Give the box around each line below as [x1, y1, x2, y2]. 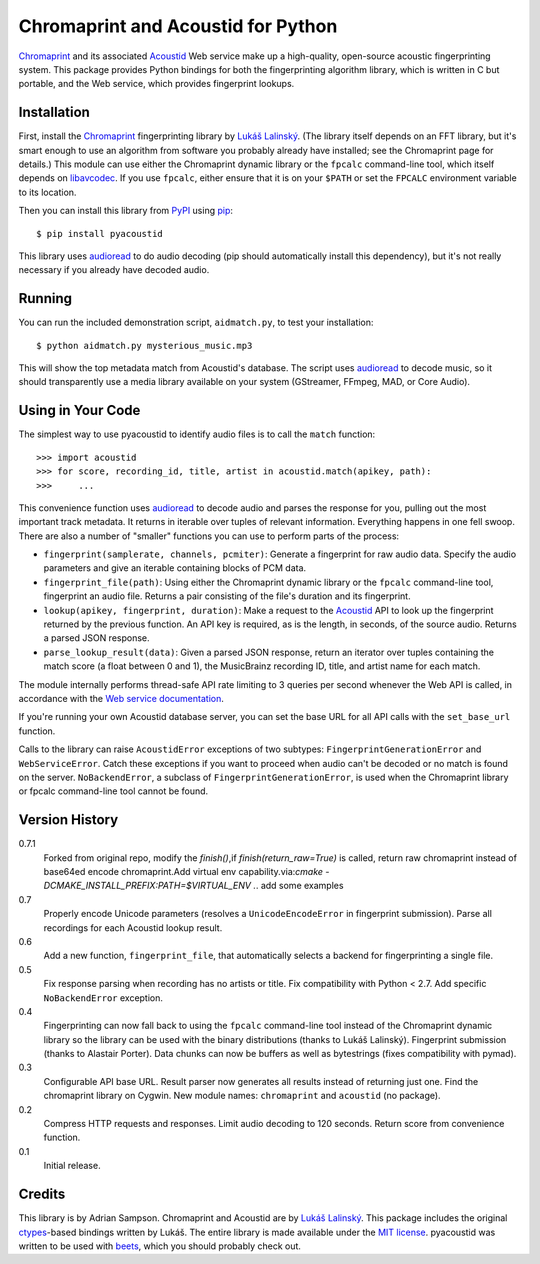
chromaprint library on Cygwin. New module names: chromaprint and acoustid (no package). [43, 1090, 441, 1102]
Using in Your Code [18, 402, 141, 419]
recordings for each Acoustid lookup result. [43, 921, 223, 934]
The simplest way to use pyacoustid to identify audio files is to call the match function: [18, 428, 376, 440]
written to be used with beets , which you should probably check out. [18, 1240, 302, 1252]
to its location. [18, 186, 77, 198]
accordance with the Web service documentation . [18, 692, 224, 704]
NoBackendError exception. [43, 991, 164, 1004]
